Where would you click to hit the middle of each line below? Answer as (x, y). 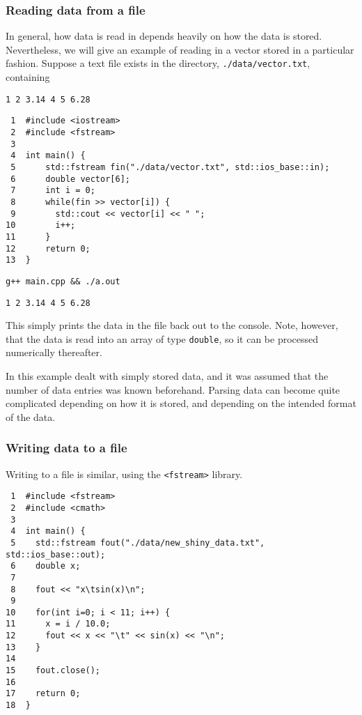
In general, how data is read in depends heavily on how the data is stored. (164, 36)
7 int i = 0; (53, 191)
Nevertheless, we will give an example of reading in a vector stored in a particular (180, 49)
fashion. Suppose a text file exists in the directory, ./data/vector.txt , (158, 63)
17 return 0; (43, 694)
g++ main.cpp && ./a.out (63, 281)
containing (28, 77)
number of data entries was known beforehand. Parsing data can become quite (173, 389)
